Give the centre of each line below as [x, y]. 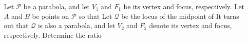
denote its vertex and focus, [191, 25]
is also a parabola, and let [76, 25]
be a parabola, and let [57, 6]
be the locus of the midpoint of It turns [180, 16]
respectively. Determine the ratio [53, 35]
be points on [50, 16]
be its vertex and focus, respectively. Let [184, 6]
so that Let [95, 16]
